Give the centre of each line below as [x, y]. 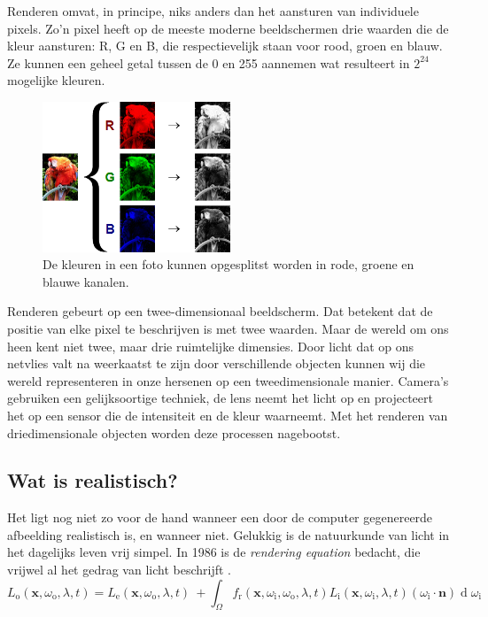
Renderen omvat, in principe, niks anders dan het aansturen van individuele [213, 11]
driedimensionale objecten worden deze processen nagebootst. [174, 432]
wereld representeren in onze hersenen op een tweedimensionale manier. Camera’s [228, 380]
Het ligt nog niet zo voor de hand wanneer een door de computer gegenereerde [220, 517]
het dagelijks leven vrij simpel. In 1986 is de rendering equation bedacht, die [214, 552]
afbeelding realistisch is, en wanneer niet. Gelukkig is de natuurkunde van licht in [229, 534]
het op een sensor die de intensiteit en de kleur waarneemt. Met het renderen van [228, 415]
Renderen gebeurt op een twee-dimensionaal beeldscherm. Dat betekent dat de [220, 311]
